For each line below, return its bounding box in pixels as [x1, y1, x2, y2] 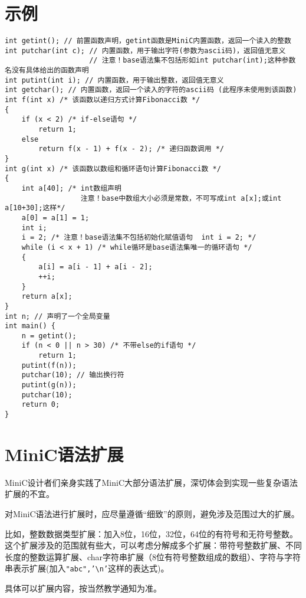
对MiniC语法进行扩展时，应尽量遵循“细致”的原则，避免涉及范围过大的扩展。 [5, 508, 300, 520]
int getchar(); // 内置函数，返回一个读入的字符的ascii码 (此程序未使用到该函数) [5, 86, 297, 94]
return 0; [21, 400, 60, 409]
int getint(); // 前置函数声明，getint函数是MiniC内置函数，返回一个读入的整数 [5, 37, 291, 45]
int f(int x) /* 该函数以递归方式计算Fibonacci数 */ [5, 96, 200, 104]
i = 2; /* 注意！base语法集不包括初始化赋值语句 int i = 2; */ [21, 233, 256, 242]
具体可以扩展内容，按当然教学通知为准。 [5, 582, 162, 594]
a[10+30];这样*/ [5, 204, 65, 213]
